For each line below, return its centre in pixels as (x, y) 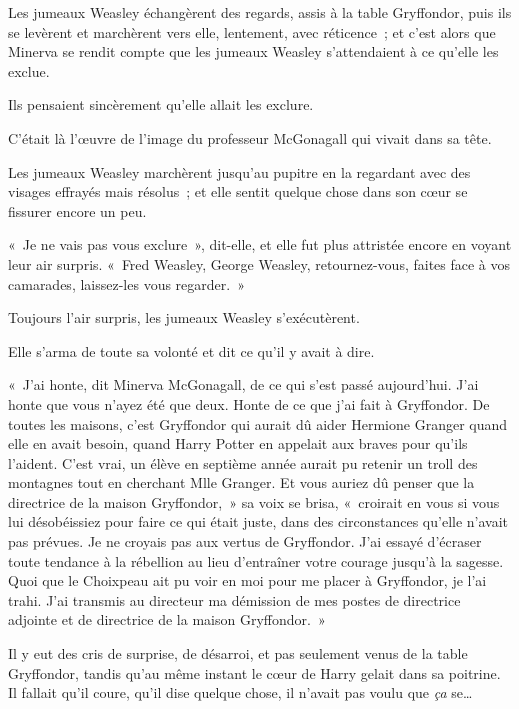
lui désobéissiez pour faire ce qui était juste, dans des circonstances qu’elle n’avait (258, 521)
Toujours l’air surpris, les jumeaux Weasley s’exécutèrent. (184, 317)
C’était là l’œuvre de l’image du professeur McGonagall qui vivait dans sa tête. (250, 137)
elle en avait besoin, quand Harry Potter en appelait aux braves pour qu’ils (238, 443)
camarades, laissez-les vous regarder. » (126, 283)
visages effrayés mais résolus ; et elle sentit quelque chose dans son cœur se (238, 191)
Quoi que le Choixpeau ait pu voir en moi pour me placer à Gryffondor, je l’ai (247, 580)
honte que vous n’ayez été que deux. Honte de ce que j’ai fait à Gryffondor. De (249, 403)
